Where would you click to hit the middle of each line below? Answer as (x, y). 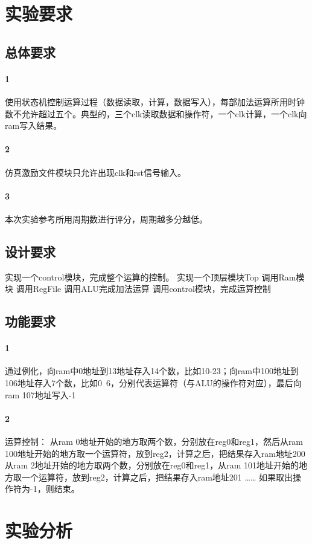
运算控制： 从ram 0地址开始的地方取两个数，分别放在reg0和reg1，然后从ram (154, 442)
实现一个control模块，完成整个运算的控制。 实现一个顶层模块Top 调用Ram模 (155, 277)
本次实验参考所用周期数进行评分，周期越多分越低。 (106, 219)
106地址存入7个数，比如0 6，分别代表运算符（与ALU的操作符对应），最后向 (153, 383)
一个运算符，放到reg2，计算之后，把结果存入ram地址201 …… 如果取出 (157, 477)
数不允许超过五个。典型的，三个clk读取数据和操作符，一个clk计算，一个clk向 (156, 113)
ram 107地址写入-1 (40, 394)
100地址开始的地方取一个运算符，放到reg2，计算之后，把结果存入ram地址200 (155, 453)
